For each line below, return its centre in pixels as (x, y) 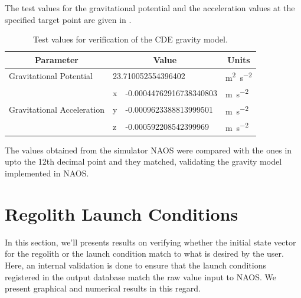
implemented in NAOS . (47, 173)
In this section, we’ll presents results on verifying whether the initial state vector (150, 242)
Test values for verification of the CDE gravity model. (130, 39)
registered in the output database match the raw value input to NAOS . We (140, 276)
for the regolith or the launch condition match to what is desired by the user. (144, 253)
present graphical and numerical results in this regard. (103, 288)
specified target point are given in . (68, 19)
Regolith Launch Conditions (122, 213)
